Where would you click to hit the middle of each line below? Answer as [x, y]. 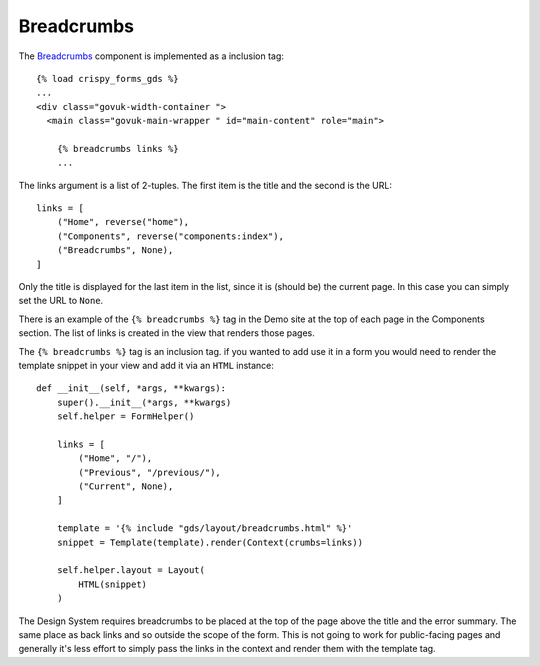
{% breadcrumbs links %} [117, 148]
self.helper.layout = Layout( [130, 570]
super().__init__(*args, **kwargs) [144, 402]
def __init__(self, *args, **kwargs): [131, 388]
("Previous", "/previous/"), [150, 472]
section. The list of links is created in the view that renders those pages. [166, 333]
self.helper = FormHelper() [125, 416]
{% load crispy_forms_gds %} [107, 78]
